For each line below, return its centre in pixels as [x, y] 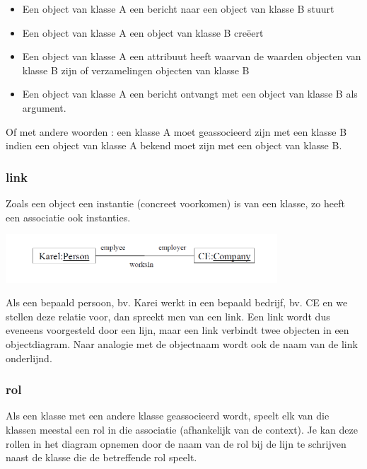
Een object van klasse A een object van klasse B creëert [143, 32]
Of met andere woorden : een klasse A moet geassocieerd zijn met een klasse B [176, 131]
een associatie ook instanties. [68, 217]
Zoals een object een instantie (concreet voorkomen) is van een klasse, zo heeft [175, 203]
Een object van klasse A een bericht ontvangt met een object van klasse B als [190, 94]
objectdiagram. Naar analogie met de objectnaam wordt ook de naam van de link [182, 344]
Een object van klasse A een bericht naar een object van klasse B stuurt [178, 8]
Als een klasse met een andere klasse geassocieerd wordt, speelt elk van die [168, 416]
